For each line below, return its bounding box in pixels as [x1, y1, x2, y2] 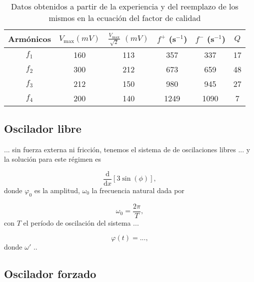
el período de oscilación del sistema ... [23, 217, 139, 228]
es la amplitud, [34, 185, 80, 195]
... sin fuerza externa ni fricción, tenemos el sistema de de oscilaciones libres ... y [4, 144, 250, 154]
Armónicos [8, 33, 51, 45]
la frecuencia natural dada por [91, 185, 184, 195]
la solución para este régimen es [4, 154, 101, 164]
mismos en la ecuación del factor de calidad [48, 12, 201, 23]
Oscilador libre [4, 120, 81, 136]
